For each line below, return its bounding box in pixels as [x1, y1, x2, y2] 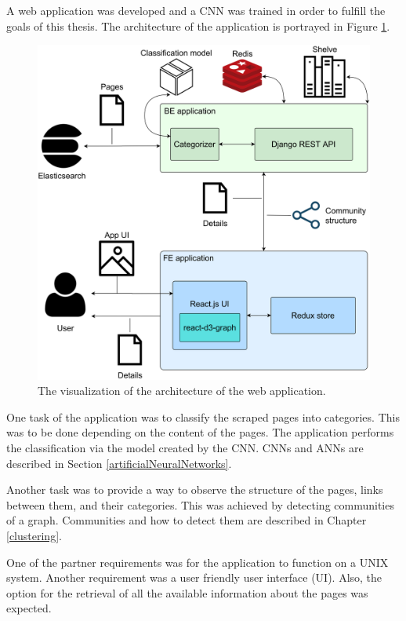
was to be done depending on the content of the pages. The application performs [6, 424, 394, 440]
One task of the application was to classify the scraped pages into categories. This [6, 408, 400, 425]
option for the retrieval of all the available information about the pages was [6, 584, 368, 601]
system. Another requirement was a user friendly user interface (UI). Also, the [6, 569, 382, 586]
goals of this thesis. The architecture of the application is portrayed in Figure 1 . [6, 17, 390, 34]
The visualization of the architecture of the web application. [38, 382, 326, 399]
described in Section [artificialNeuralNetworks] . [6, 455, 232, 471]
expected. [6, 600, 52, 616]
